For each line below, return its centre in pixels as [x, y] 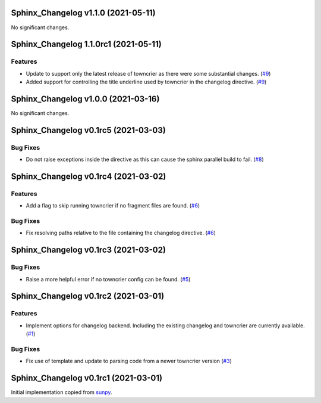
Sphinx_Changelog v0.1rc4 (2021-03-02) [89, 176]
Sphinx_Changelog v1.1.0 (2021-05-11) [83, 13]
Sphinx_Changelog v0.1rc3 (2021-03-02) [89, 250]
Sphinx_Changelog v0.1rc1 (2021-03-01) [87, 378]
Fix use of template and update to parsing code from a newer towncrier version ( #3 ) [129, 361]
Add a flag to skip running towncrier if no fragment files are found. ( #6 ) [113, 206]
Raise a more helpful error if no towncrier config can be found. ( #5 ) [108, 279]
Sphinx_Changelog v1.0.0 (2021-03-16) [85, 99]
